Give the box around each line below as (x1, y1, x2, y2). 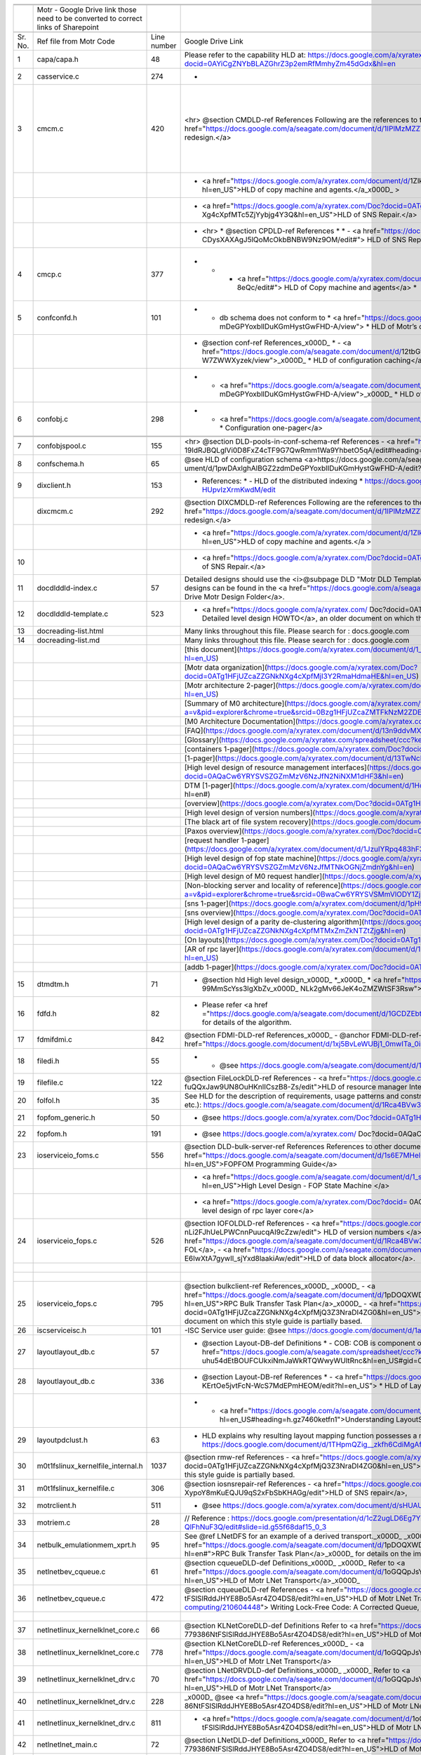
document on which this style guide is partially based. (184, 1316, 363, 1326)
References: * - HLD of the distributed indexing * (201, 476, 363, 486)
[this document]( (184, 644, 240, 654)
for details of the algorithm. (201, 1018, 292, 1027)
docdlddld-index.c (36, 583, 98, 592)
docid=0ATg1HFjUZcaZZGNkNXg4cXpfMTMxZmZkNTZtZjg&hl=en (184, 926, 403, 935)
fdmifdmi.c (36, 1035, 73, 1044)
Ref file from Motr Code (36, 37, 115, 46)
